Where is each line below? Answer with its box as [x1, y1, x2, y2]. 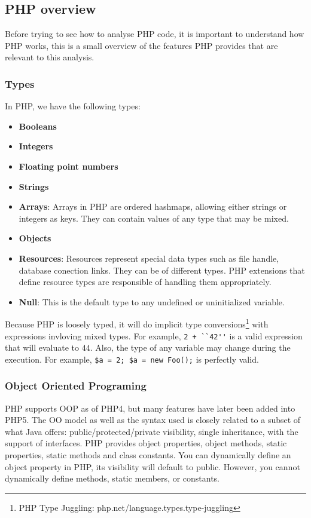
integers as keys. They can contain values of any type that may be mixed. [19, 212, 289, 224]
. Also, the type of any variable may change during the [90, 341, 291, 354]
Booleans [19, 119, 57, 132]
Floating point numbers [19, 160, 118, 172]
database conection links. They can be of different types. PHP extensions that [19, 263, 305, 276]
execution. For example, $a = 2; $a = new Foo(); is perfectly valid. [5, 353, 259, 365]
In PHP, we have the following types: [5, 100, 141, 112]
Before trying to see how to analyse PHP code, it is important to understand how [5, 27, 304, 40]
